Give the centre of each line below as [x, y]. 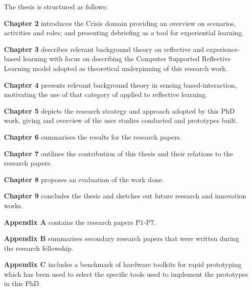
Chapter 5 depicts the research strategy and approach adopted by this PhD [119, 110]
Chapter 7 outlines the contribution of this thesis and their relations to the [119, 153]
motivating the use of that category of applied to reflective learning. [106, 94]
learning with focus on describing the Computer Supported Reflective [127, 59]
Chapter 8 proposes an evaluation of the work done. [84, 179]
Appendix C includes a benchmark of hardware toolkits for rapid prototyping [123, 264]
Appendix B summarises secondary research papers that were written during [122, 238]
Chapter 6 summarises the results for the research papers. [93, 136]
